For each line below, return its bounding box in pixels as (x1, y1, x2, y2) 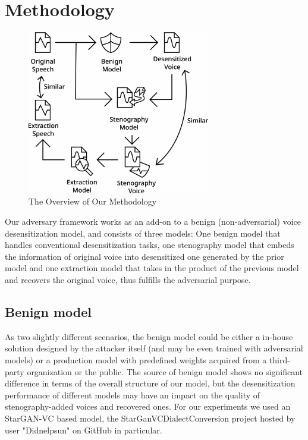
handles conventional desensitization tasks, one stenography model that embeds (5, 238, 294, 251)
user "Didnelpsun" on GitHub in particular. (5, 423, 162, 436)
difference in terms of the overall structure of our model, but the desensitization (5, 377, 296, 389)
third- (269, 354, 290, 366)
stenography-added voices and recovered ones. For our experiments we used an (5, 400, 291, 413)
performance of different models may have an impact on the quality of (5, 388, 260, 401)
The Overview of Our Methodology (29, 195, 157, 208)
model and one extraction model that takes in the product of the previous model (5, 262, 299, 274)
